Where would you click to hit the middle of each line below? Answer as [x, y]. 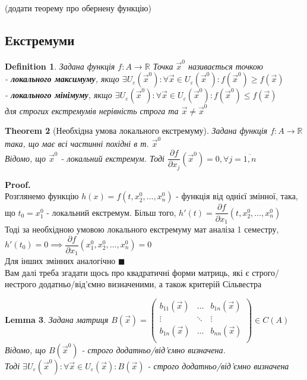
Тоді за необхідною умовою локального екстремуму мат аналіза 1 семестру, [142, 229]
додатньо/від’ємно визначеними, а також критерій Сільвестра [150, 284]
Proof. [18, 184]
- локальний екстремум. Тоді [113, 158]
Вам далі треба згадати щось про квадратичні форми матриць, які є [127, 272]
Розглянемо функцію [42, 196]
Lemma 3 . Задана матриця [57, 319]
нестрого [20, 284]
